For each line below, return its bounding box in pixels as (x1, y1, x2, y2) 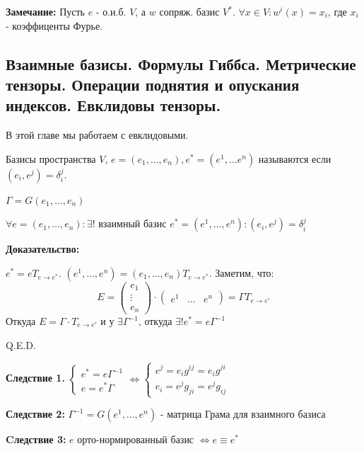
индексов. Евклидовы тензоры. (6, 94, 221, 116)
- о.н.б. (95, 4, 127, 18)
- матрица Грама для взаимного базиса (160, 406, 326, 421)
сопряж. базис (159, 4, 220, 18)
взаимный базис (98, 216, 167, 231)
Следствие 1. (6, 370, 65, 385)
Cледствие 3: (6, 432, 66, 447)
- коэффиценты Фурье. (6, 18, 103, 33)
